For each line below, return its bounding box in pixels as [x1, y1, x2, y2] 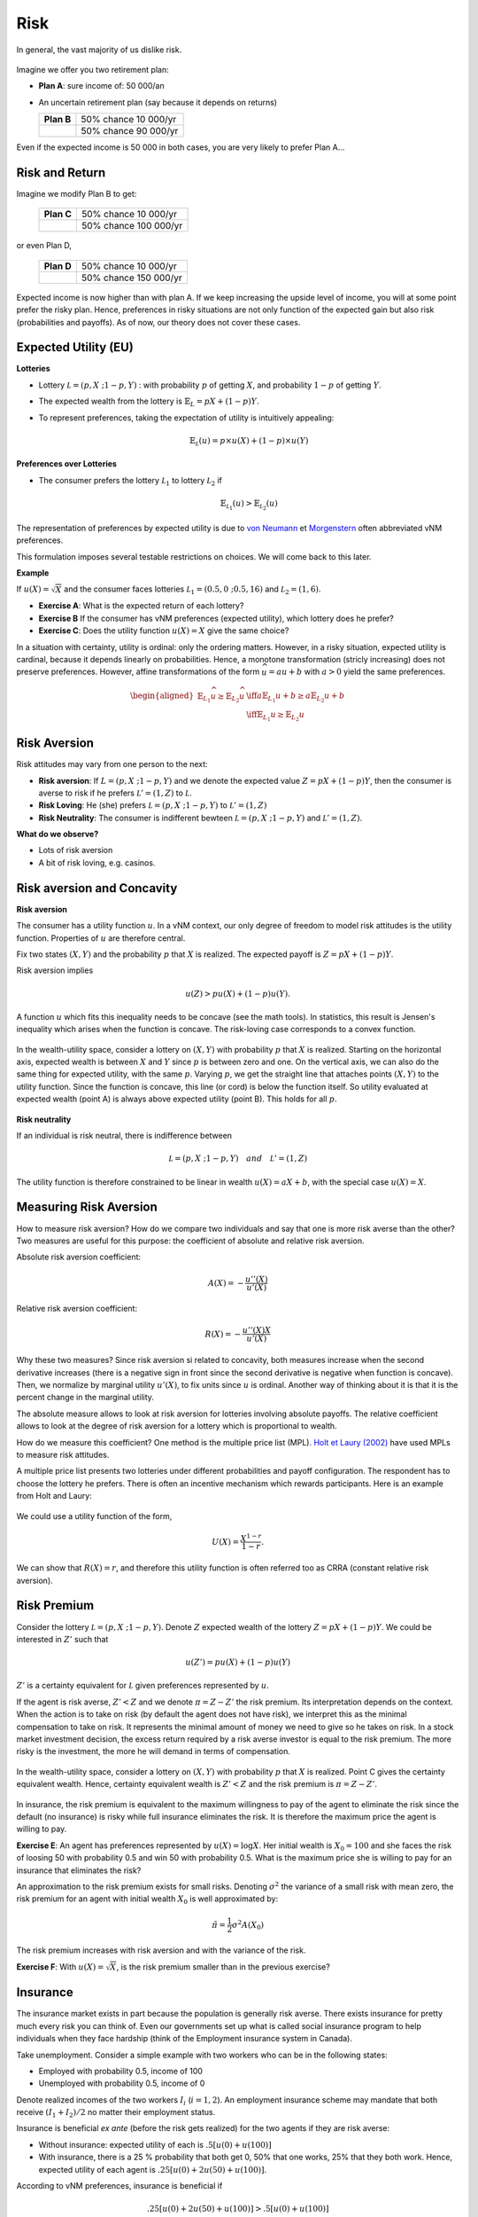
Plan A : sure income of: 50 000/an [38, 81, 165, 91]
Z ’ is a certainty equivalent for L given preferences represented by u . [16, 1680, 269, 1691]
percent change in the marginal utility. [16, 1392, 155, 1403]
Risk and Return [16, 165, 106, 180]
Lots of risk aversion [38, 845, 113, 856]
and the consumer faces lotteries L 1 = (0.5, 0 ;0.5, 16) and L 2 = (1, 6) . [63, 584, 321, 597]
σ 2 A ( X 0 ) [231, 1918, 265, 1931]
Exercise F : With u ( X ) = [16, 1961, 104, 1972]
